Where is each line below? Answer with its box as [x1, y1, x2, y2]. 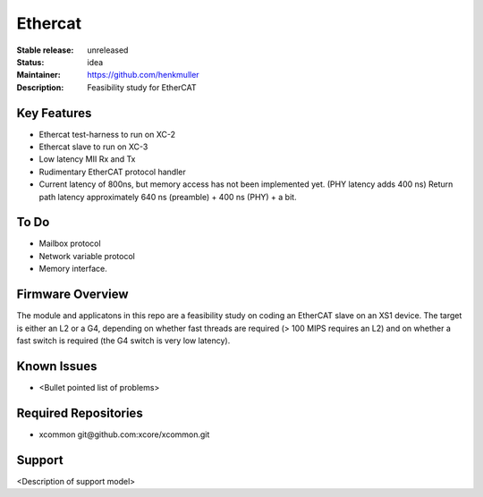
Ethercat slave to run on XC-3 [38, 141, 148, 152]
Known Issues [16, 358, 97, 374]
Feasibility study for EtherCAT [87, 81, 197, 93]
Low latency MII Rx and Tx [38, 154, 136, 164]
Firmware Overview [16, 287, 129, 302]
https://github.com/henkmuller [87, 70, 200, 80]
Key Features [16, 105, 92, 121]
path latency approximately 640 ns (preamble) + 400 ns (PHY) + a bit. [38, 191, 297, 202]
